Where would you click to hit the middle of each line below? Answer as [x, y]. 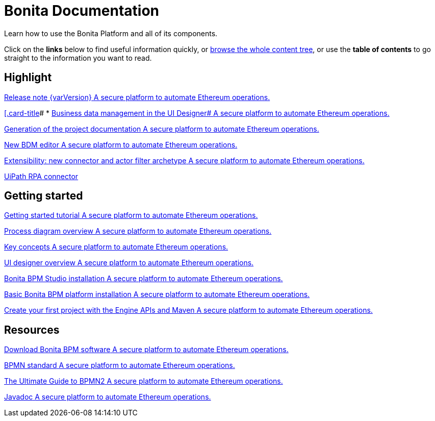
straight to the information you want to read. [78, 58]
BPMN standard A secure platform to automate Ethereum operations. [120, 365]
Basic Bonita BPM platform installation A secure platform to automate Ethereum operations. [157, 294]
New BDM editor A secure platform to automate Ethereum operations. [121, 144]
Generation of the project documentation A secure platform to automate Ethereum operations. [162, 129]
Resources [32, 330]
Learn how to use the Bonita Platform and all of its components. [111, 33]
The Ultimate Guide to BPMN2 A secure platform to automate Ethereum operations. [144, 381]
